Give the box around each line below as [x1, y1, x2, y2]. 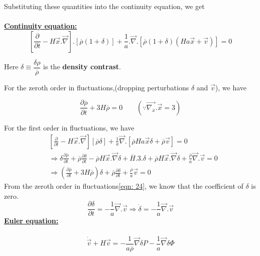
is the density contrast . [43, 61, 121, 72]
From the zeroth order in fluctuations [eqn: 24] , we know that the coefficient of [4, 181, 243, 191]
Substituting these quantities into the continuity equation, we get [4, 1, 205, 11]
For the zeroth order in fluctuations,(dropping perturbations [4, 82, 189, 92]
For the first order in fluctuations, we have [4, 122, 135, 133]
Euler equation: [4, 215, 59, 226]
